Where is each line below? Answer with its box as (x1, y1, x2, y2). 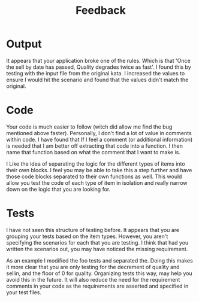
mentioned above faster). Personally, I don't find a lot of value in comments (6, 129, 192, 136)
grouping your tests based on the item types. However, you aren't (6, 233, 168, 240)
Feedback (76, 4, 126, 17)
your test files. (6, 288, 42, 296)
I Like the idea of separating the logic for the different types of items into (6, 160, 185, 167)
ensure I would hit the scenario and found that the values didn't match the (6, 76, 189, 83)
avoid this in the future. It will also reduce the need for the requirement (6, 276, 180, 283)
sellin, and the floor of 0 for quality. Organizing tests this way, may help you (6, 270, 193, 277)
